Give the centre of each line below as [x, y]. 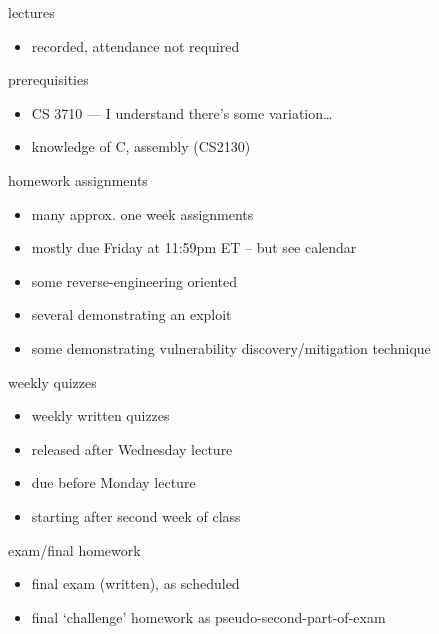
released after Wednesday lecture [132, 448]
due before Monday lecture [113, 482]
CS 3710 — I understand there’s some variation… [182, 112]
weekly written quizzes [100, 415]
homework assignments [78, 179]
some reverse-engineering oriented [134, 280]
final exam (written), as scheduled [135, 583]
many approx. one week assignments [142, 213]
